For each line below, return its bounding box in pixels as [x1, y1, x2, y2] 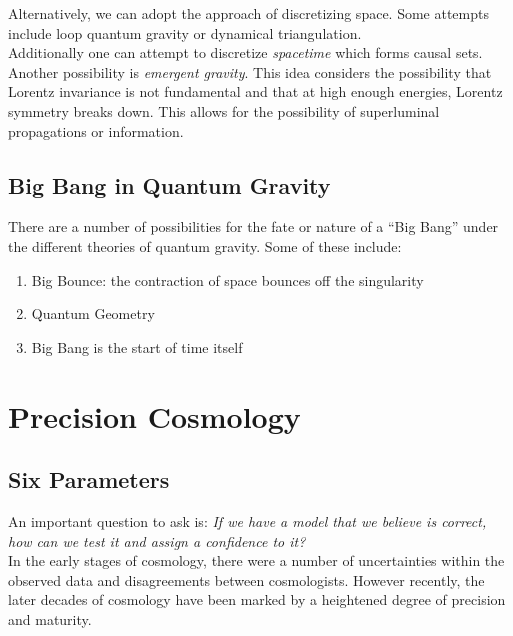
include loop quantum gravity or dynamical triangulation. [8, 22, 362, 43]
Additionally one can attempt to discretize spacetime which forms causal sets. [8, 42, 483, 63]
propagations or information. [8, 120, 184, 141]
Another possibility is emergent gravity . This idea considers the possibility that [8, 61, 492, 82]
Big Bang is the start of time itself [31, 336, 243, 357]
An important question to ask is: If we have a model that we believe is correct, [8, 510, 487, 531]
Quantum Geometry [31, 303, 155, 324]
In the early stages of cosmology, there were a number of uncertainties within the [8, 550, 505, 571]
